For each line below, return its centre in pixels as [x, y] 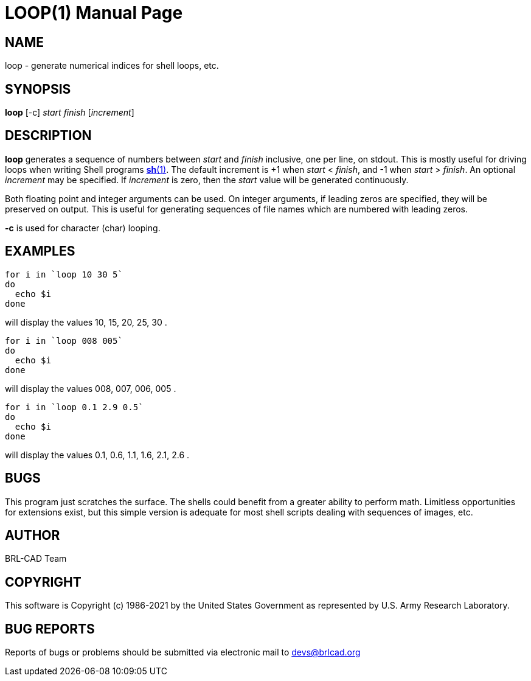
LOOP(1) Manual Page [94, 13]
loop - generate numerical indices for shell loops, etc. [112, 66]
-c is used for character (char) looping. [83, 228]
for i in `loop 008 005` [64, 340]
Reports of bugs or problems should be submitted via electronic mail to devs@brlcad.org [183, 652]
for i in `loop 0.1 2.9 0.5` [74, 407]
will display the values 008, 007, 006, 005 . [91, 388]
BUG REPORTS [50, 629]
